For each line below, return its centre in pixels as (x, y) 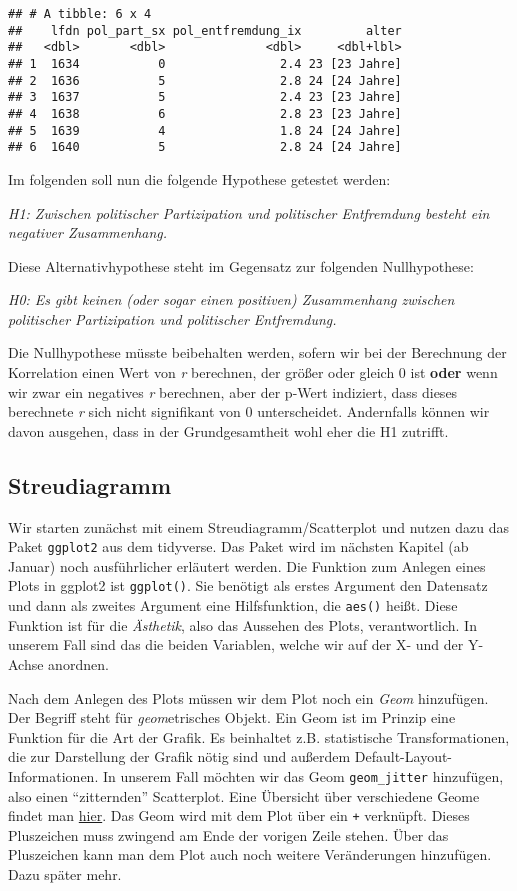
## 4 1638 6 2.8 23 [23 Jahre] (205, 113)
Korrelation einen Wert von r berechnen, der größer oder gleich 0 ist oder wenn (253, 372)
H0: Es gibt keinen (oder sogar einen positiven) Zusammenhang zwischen (231, 299)
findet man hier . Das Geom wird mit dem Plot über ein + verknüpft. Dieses (239, 815)
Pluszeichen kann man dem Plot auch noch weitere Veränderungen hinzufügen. (250, 854)
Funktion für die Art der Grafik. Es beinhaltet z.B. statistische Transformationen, (259, 736)
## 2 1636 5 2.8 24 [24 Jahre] (205, 80)
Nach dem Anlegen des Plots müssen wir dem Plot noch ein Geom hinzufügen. (248, 697)
